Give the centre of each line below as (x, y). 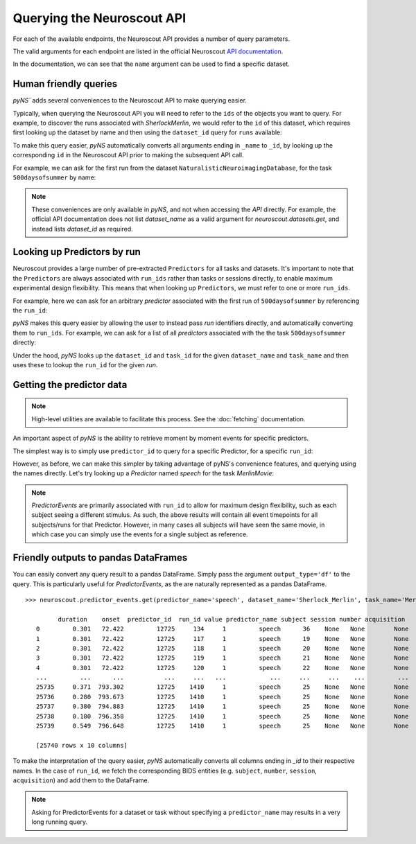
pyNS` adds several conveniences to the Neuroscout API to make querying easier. (130, 100)
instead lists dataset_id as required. (82, 229)
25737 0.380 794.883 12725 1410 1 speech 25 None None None (222, 706)
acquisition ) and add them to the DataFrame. (81, 780)
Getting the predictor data (70, 385)
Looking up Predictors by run (77, 252)
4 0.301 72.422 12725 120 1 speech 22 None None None (222, 668)
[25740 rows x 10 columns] (82, 745)
